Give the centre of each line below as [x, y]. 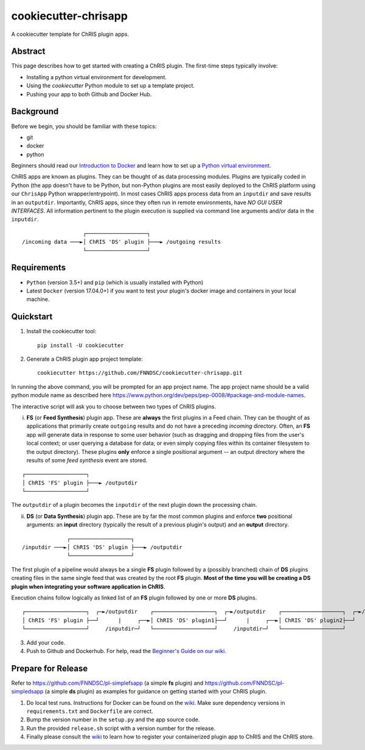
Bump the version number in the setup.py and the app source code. [113, 720]
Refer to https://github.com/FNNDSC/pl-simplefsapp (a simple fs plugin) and [107, 683]
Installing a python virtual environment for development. [96, 77]
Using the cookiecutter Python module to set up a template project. [110, 86]
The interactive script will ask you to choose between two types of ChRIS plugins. [113, 406]
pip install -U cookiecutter [81, 345]
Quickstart [32, 317]
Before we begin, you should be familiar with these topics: [84, 126]
